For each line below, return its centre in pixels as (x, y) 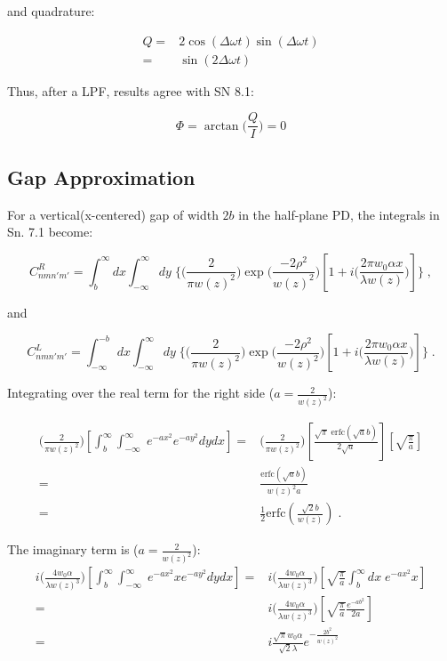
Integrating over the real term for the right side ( (141, 393)
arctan (221, 126)
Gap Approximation (101, 177)
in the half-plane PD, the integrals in (339, 214)
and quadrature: (51, 11)
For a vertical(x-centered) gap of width (113, 214)
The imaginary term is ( (73, 549)
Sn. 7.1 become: (50, 232)
